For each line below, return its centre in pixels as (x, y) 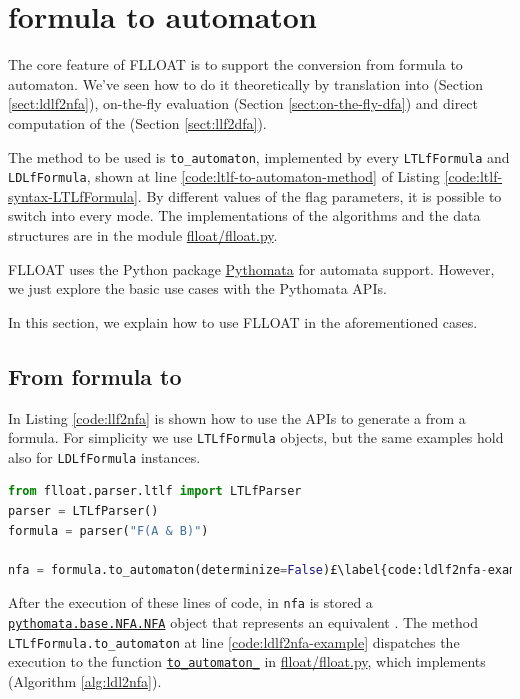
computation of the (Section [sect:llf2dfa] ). (137, 122)
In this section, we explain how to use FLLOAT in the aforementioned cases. (243, 321)
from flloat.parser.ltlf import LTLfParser (155, 491)
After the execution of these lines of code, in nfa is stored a (190, 602)
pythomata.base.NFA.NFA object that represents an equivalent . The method (243, 622)
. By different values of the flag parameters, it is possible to (319, 195)
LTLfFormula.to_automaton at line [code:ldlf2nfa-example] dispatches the (234, 641)
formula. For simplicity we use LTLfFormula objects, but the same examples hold (256, 437)
